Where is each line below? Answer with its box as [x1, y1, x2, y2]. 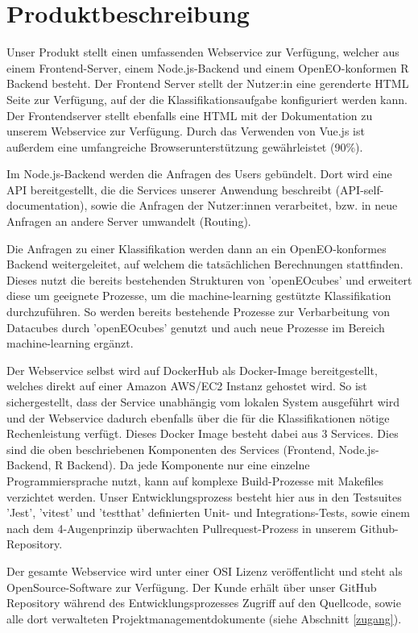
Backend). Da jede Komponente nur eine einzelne [67, 456, 310, 473]
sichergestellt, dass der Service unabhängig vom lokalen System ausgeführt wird [6, 394, 399, 410]
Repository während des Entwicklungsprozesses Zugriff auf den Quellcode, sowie [6, 594, 401, 611]
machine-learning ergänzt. [6, 335, 134, 352]
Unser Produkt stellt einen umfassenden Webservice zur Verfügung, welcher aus [6, 44, 399, 60]
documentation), [6, 197, 88, 214]
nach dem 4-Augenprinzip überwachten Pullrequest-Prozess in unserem [6, 519, 357, 536]
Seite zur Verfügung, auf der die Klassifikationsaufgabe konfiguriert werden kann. [6, 90, 408, 107]
